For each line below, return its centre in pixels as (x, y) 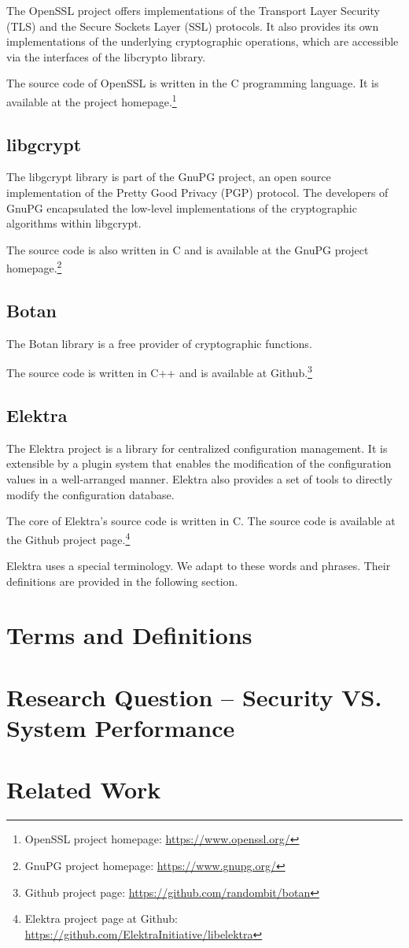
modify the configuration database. (90, 494)
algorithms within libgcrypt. (74, 223)
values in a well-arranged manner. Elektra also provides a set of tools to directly (199, 479)
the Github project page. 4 (68, 538)
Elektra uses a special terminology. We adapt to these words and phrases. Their (199, 566)
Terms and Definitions (129, 635)
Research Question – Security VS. (194, 696)
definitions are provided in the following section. (122, 581)
